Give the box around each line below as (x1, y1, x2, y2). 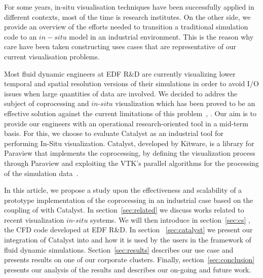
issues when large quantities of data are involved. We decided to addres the (4, 88, 238, 98)
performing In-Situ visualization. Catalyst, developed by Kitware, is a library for (4, 137, 254, 148)
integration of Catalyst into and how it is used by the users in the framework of (4, 234, 251, 245)
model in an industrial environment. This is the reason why (69, 31, 254, 42)
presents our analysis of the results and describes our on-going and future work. (4, 264, 251, 274)
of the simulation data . (4, 167, 79, 178)
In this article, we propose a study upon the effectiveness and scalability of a (4, 185, 242, 195)
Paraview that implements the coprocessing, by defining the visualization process (4, 148, 255, 158)
